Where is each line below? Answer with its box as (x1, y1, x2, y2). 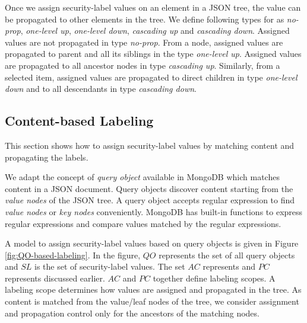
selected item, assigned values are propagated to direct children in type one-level (5, 71, 297, 83)
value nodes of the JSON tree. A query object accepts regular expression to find (5, 194, 295, 206)
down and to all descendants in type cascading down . (5, 82, 197, 95)
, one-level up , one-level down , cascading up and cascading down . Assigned (20, 24, 290, 37)
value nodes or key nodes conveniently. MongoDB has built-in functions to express (5, 205, 303, 218)
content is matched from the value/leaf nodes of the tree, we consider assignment (5, 295, 299, 308)
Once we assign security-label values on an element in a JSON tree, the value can (5, 1, 301, 13)
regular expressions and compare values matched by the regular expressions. (5, 217, 281, 229)
